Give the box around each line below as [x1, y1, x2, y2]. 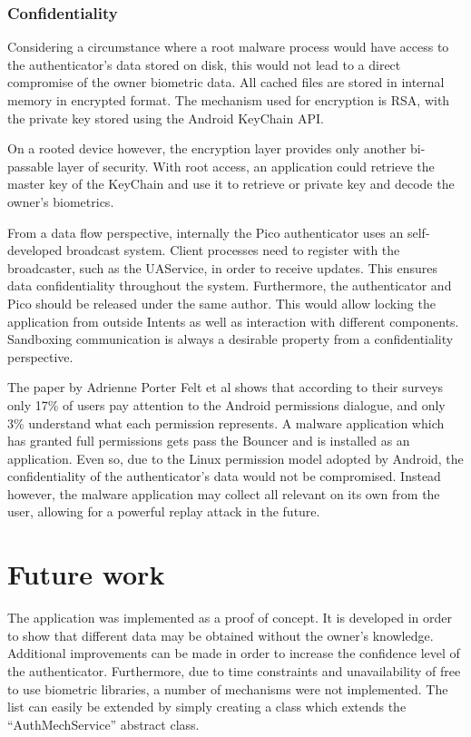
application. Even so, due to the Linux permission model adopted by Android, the [7, 448, 464, 467]
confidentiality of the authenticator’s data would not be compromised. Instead [7, 467, 441, 486]
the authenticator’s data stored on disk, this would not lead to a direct [7, 54, 401, 74]
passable [7, 156, 54, 175]
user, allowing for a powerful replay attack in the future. [7, 502, 320, 521]
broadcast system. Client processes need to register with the [65, 241, 400, 260]
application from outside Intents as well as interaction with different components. [7, 311, 459, 330]
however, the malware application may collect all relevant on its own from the [7, 484, 440, 503]
